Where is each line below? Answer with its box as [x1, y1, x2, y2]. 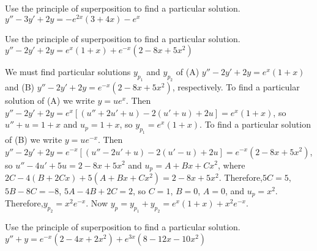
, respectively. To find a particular [172, 81, 300, 93]
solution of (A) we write [5, 94, 95, 107]
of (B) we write [5, 133, 62, 145]
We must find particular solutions [5, 65, 131, 78]
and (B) [5, 81, 35, 93]
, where [218, 158, 245, 171]
